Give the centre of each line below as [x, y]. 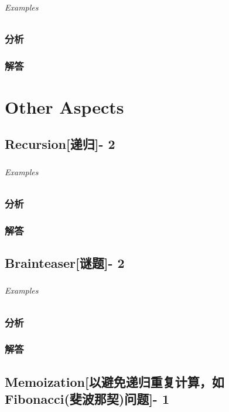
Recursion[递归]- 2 [60, 144]
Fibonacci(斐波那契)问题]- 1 [87, 399]
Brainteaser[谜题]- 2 [65, 263]
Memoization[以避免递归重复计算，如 [114, 381]
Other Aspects [64, 106]
